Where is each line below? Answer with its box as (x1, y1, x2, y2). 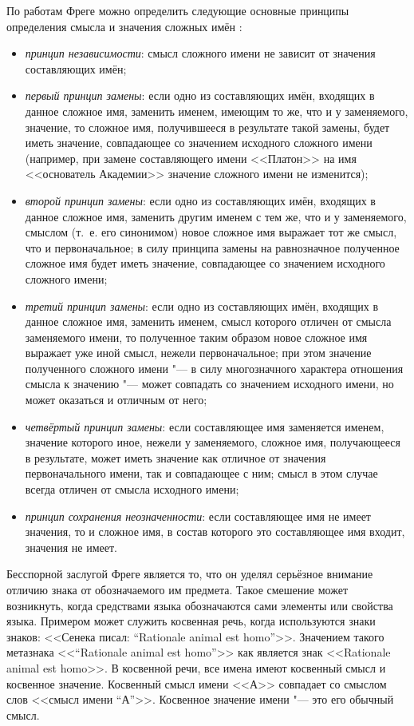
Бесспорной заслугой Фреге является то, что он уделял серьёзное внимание (6, 565, 373, 582)
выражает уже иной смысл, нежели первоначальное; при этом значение (25, 344, 372, 361)
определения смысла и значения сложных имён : (6, 18, 242, 34)
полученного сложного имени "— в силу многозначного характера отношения (25, 359, 404, 376)
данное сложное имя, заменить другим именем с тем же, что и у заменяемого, (25, 208, 407, 224)
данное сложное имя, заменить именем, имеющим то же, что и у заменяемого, (25, 102, 408, 119)
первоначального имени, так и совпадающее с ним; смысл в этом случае (25, 465, 378, 482)
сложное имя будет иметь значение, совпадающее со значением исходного (25, 255, 385, 272)
